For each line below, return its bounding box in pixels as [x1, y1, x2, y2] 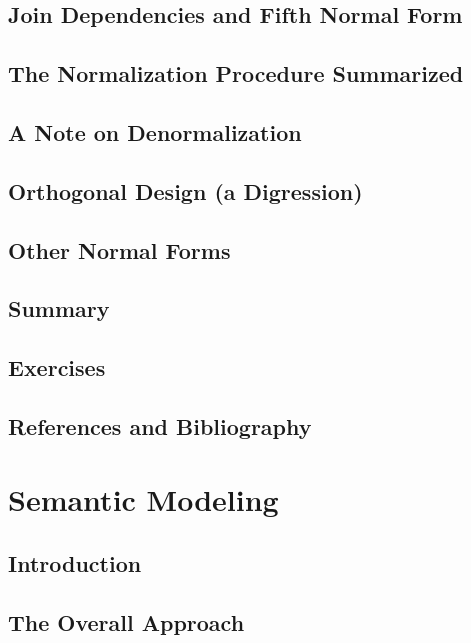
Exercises [8, 352, 106, 383]
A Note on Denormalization [8, 116, 302, 147]
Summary [8, 293, 110, 324]
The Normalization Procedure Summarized [8, 58, 464, 89]
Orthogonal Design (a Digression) [8, 175, 363, 206]
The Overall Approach [8, 606, 245, 637]
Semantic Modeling [8, 479, 279, 520]
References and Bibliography [8, 410, 312, 441]
